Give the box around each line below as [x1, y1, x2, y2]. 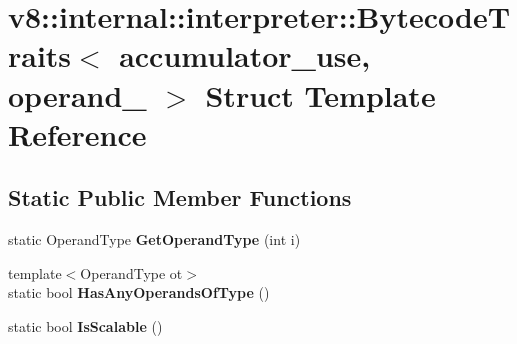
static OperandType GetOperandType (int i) [8, 229, 301, 250]
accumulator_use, [119, 35, 371, 76]
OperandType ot [80, 262, 183, 283]
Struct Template [205, 74, 436, 115]
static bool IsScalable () [8, 315, 163, 336]
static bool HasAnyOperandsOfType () [8, 282, 270, 303]
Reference [8, 113, 147, 154]
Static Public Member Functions [8, 182, 352, 213]
